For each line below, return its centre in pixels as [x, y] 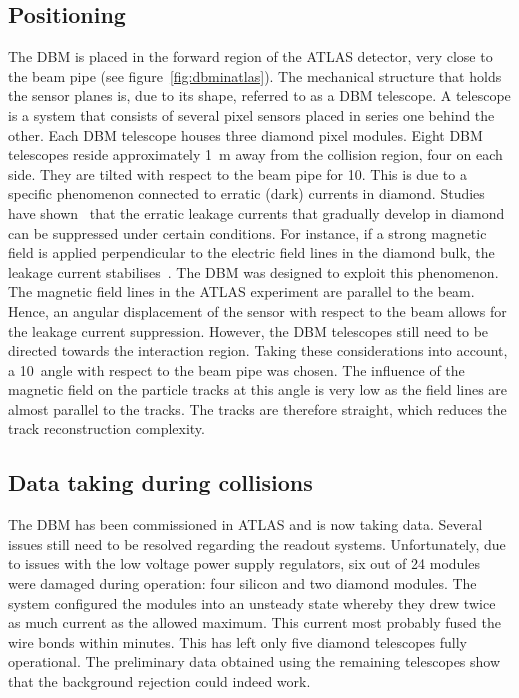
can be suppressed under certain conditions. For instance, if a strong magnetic [247, 232]
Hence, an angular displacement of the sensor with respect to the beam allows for [257, 310]
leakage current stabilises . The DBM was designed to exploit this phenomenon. [253, 271]
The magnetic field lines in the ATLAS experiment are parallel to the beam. [241, 291]
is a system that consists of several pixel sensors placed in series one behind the [251, 114]
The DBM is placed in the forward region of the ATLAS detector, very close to [250, 56]
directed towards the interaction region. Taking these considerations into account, [258, 350]
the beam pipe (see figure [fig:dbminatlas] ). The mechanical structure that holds [255, 75]
